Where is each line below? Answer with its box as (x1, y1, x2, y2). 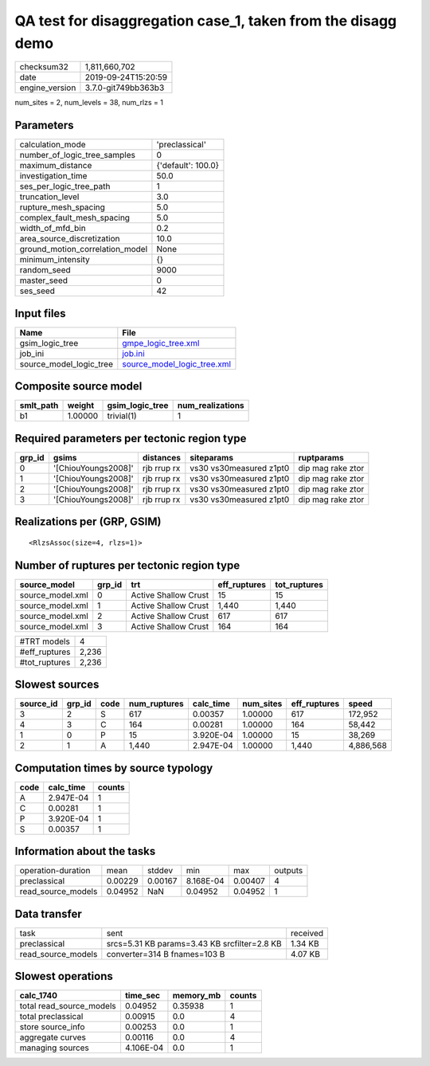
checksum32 (19, 61, 69, 73)
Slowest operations (14, 970, 113, 983)
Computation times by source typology (14, 761, 213, 774)
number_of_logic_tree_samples (19, 150, 135, 161)
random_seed (19, 265, 71, 276)
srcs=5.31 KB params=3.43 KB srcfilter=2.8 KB (106, 938, 282, 949)
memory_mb (172, 990, 221, 1001)
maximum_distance (19, 160, 92, 171)
